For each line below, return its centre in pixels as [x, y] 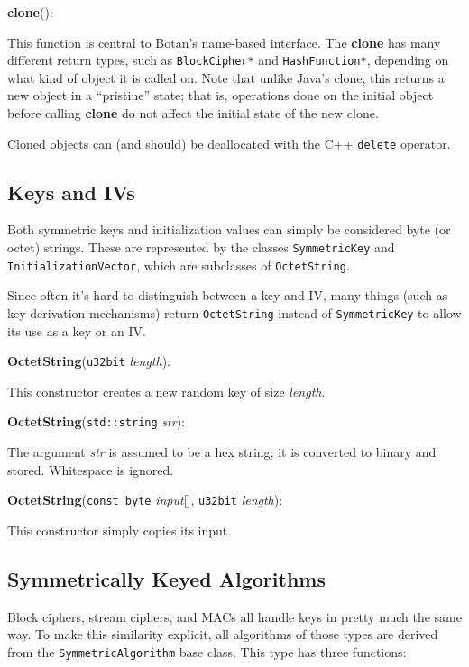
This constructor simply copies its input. [120, 530]
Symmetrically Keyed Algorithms [166, 578]
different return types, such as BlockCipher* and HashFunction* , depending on [228, 60]
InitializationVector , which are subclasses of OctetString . [179, 265]
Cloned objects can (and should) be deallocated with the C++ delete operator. [229, 143]
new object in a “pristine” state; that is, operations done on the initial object [221, 95]
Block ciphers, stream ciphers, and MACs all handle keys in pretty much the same [234, 616]
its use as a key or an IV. [77, 330]
